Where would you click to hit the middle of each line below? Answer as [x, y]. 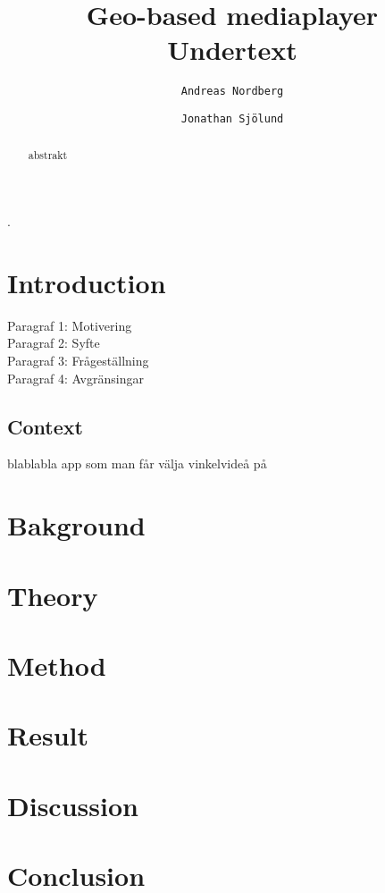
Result [48, 735]
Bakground [76, 525]
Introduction [87, 282]
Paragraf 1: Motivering [70, 325]
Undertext [232, 50]
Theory [53, 595]
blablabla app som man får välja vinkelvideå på [137, 463]
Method [57, 665]
